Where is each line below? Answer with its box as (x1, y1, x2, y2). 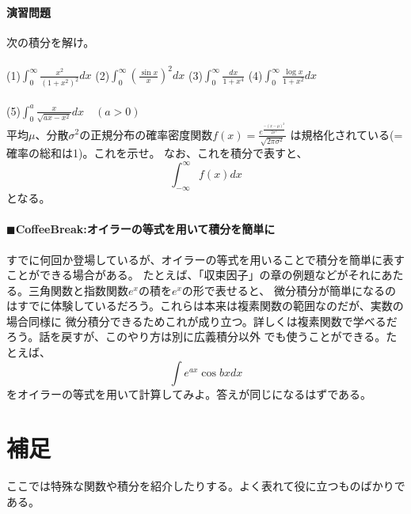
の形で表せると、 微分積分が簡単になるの (181, 282, 396, 298)
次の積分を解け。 (6, 33, 95, 50)
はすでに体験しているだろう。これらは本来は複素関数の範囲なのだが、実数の (6, 297, 404, 314)
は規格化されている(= (290, 126, 403, 142)
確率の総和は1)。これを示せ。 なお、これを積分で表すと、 (6, 145, 308, 161)
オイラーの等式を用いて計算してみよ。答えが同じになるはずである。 (17, 385, 372, 402)
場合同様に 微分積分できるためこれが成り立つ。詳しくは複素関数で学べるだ (6, 312, 398, 329)
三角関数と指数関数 (28, 282, 128, 298)
